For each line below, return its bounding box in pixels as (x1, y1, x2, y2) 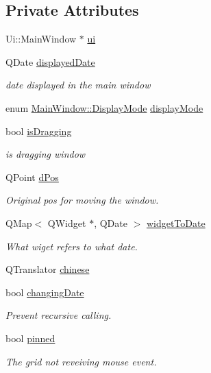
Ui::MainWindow (5, 32, 77, 46)
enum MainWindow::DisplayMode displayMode (5, 100, 203, 115)
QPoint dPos (5, 169, 59, 184)
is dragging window (5, 147, 86, 161)
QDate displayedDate (5, 54, 95, 69)
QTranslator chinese (5, 262, 90, 276)
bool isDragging (5, 123, 72, 138)
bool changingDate (5, 285, 84, 299)
